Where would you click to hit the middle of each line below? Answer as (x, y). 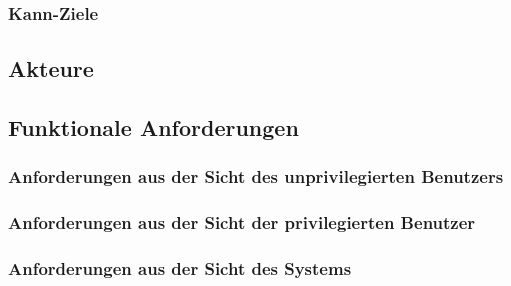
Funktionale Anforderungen (153, 127)
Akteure (51, 68)
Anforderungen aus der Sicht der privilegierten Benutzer (242, 222)
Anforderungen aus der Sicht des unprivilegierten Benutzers (256, 176)
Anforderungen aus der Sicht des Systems (180, 268)
